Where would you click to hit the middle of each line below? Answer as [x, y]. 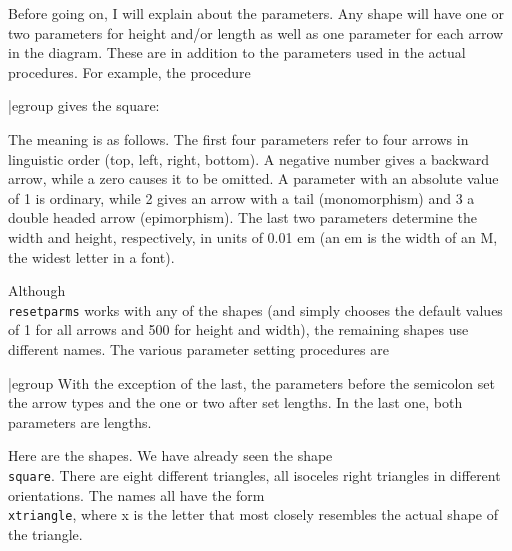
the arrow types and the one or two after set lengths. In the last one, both [235, 402]
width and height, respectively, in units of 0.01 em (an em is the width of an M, [253, 236]
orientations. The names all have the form [136, 494]
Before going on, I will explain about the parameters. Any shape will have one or [256, 13]
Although [37, 290]
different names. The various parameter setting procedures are [198, 348]
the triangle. [45, 533]
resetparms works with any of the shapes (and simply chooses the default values [255, 309]
